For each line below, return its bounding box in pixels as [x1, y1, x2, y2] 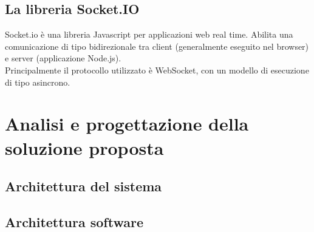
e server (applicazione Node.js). [5, 52, 121, 64]
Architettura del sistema [5, 177, 162, 196]
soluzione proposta [5, 135, 164, 160]
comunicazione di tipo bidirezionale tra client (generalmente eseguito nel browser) [5, 39, 309, 52]
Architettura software [5, 212, 143, 231]
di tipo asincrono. [5, 75, 70, 88]
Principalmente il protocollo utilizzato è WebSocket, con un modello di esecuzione [5, 63, 309, 76]
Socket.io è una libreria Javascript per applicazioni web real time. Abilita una [5, 28, 293, 41]
